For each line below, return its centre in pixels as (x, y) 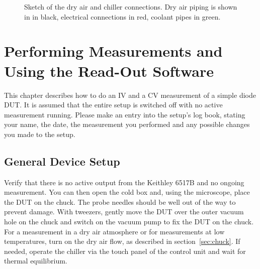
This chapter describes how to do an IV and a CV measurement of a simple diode (130, 95)
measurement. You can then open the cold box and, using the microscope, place (127, 192)
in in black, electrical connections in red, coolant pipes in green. (122, 16)
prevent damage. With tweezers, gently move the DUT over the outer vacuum (124, 212)
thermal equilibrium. (36, 261)
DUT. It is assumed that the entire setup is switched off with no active (113, 105)
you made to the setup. (40, 134)
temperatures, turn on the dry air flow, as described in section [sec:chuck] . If (122, 241)
